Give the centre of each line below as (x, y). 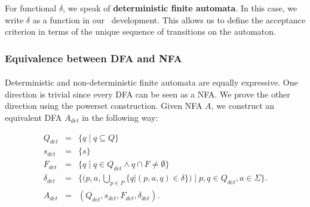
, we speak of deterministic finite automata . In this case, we (180, 8)
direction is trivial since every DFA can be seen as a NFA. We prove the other (148, 94)
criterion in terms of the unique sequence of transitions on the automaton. (140, 31)
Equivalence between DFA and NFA (93, 58)
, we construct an (243, 106)
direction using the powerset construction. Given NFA (104, 106)
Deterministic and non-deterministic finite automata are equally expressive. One (151, 82)
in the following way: (120, 117)
